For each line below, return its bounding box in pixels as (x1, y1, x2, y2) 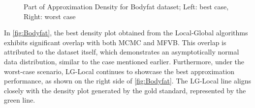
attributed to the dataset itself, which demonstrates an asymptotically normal (4, 47, 239, 57)
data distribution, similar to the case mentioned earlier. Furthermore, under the (4, 56, 245, 66)
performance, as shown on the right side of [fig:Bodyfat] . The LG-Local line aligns (4, 76, 252, 86)
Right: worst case (24, 11, 76, 21)
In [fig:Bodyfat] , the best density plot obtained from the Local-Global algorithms (4, 27, 248, 38)
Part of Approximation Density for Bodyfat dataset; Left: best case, (24, 1, 229, 11)
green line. (4, 95, 35, 105)
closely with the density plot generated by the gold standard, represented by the (4, 85, 246, 95)
